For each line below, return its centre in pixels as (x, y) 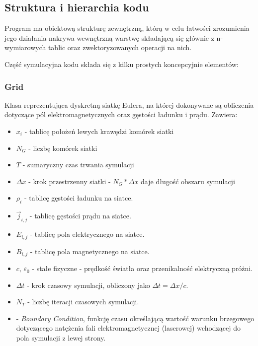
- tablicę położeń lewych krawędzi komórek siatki (99, 131)
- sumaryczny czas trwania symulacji (78, 165)
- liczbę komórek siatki (63, 148)
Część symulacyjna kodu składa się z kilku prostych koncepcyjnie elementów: (122, 64)
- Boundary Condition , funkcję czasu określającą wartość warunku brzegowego (135, 318)
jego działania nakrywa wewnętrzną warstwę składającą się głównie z (109, 37)
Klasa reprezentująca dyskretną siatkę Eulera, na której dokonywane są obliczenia (129, 104)
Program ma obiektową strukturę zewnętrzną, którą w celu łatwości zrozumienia (127, 28)
